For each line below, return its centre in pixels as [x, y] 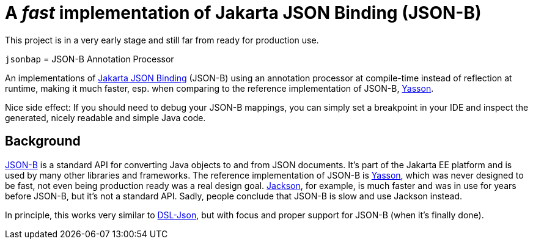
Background [43, 141]
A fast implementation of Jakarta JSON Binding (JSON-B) [243, 13]
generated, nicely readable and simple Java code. [105, 117]
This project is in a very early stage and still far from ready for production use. [162, 40]
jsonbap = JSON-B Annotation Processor [90, 59]
